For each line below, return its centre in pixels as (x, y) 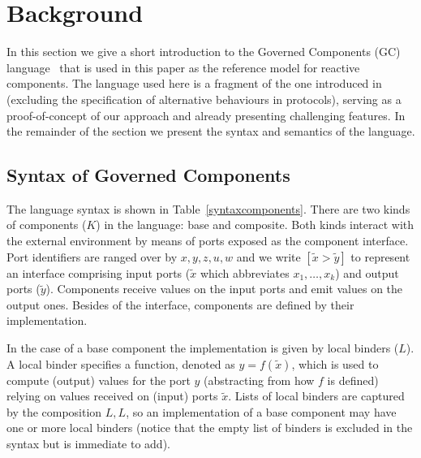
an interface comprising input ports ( (99, 272)
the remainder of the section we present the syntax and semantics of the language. (211, 131)
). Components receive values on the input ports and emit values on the (224, 289)
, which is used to (335, 363)
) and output (367, 272)
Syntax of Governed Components (148, 175)
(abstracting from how (259, 380)
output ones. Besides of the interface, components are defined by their (180, 304)
